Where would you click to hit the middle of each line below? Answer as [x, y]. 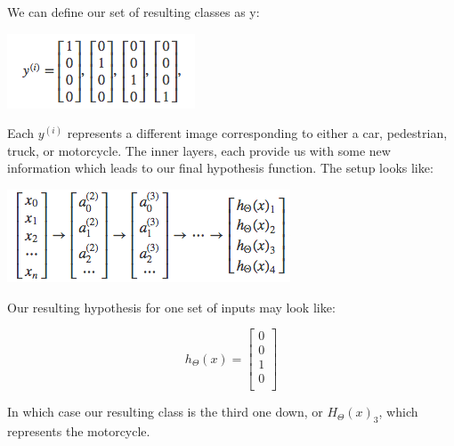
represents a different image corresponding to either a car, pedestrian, [257, 133]
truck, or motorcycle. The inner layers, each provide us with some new [199, 150]
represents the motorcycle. [79, 431]
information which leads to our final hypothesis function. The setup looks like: [220, 168]
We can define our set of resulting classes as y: [134, 12]
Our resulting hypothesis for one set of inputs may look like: [171, 307]
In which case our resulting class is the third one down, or [165, 412]
